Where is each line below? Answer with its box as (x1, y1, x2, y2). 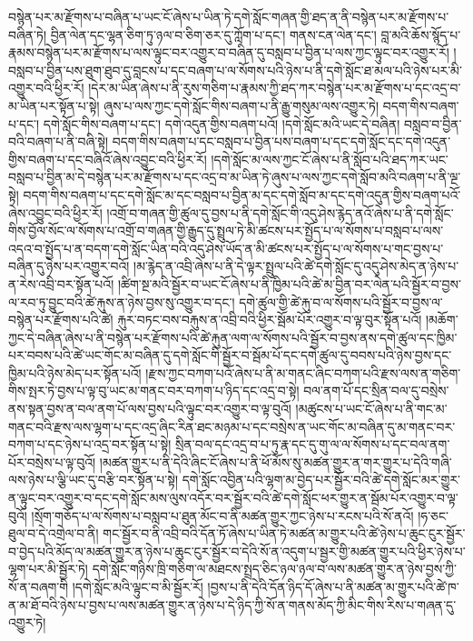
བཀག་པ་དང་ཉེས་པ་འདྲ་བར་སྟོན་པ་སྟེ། (8, 435, 172, 454)
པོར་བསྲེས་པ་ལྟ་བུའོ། (8, 452, 96, 471)
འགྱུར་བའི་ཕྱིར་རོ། (8, 78, 84, 97)
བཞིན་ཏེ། (8, 25, 47, 44)
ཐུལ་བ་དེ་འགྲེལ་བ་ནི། (8, 524, 99, 543)
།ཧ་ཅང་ (418, 506, 449, 525)
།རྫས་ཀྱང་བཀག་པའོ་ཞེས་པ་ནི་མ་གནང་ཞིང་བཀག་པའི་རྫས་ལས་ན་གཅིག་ (145, 363, 461, 382)
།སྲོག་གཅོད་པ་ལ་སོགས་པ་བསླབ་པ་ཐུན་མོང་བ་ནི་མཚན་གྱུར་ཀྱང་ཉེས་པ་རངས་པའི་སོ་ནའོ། (31, 506, 414, 525)
